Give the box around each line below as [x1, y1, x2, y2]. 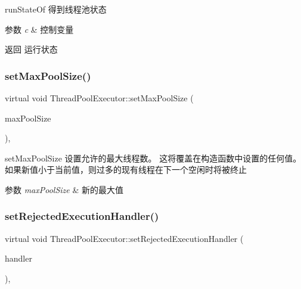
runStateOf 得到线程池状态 [5, 3, 107, 15]
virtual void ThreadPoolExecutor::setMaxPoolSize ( [5, 92, 194, 104]
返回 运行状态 [5, 43, 58, 55]
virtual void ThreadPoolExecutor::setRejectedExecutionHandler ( [5, 232, 244, 244]
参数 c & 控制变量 [5, 23, 74, 35]
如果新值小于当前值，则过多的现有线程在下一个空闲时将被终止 [5, 163, 247, 176]
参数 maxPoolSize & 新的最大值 [5, 183, 123, 195]
